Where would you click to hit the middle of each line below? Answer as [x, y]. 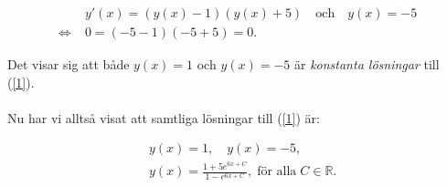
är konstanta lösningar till [367, 64]
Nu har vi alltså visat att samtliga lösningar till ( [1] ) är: [164, 117]
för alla [277, 172]
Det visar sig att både [69, 64]
